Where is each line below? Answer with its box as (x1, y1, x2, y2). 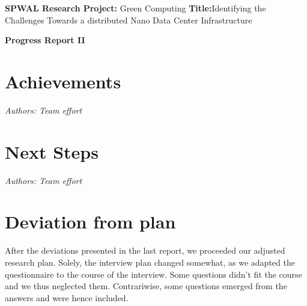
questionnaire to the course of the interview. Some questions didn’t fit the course (5, 268, 302, 280)
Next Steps (5, 139, 99, 164)
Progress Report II (5, 34, 85, 46)
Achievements (5, 69, 121, 93)
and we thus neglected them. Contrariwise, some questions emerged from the (5, 280, 287, 292)
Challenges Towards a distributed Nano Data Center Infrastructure (5, 13, 252, 26)
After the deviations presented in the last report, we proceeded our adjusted (5, 244, 285, 257)
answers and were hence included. (5, 291, 129, 304)
